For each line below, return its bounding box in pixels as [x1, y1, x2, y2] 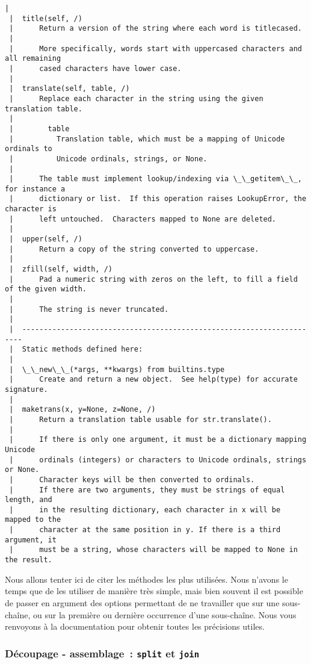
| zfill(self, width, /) [9, 265, 112, 274]
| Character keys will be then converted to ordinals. [9, 475, 255, 484]
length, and [5, 495, 52, 504]
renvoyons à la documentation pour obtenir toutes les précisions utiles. [5, 620, 265, 633]
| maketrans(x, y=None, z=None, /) [9, 405, 156, 414]
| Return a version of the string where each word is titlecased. [9, 24, 302, 33]
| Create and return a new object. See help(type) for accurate [9, 375, 298, 384]
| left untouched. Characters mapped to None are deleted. [9, 214, 277, 223]
